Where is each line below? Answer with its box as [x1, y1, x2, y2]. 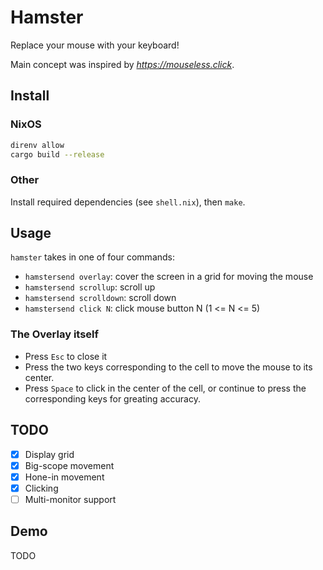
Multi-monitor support [24, 493, 117, 505]
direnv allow [10, 140, 65, 150]
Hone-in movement [24, 471, 105, 483]
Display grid [24, 448, 75, 460]
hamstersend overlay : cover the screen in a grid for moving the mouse [24, 271, 314, 283]
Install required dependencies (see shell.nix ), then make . [10, 196, 246, 208]
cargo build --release [10, 149, 105, 160]
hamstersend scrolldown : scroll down [24, 292, 177, 304]
